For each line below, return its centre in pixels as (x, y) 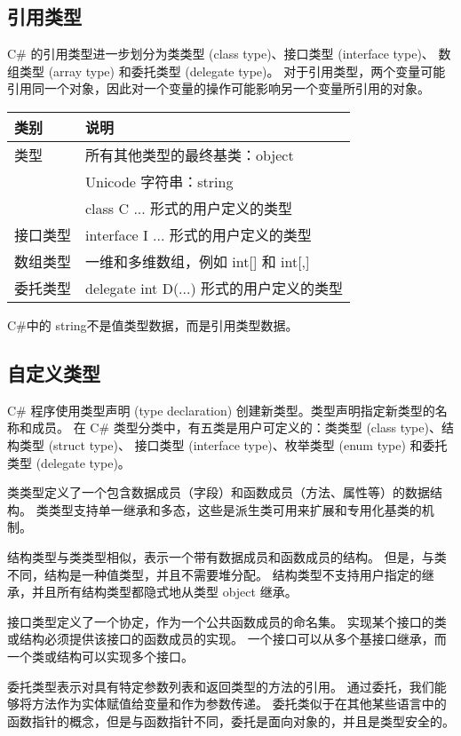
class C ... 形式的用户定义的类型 (189, 208)
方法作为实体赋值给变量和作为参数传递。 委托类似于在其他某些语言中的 (239, 704)
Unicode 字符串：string (159, 181)
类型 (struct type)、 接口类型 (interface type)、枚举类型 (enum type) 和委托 (233, 444)
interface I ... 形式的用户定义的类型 (199, 234)
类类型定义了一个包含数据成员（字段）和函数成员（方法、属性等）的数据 (219, 492)
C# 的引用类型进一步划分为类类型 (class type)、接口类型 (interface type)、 (221, 54)
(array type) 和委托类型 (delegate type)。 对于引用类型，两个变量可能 (247, 71)
